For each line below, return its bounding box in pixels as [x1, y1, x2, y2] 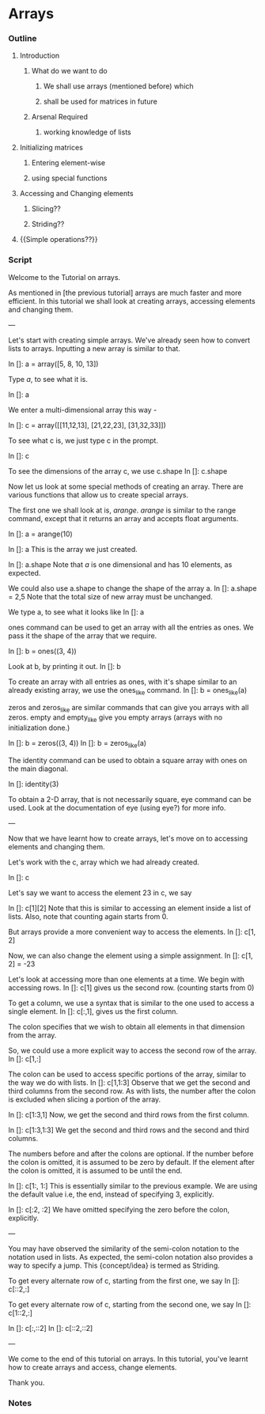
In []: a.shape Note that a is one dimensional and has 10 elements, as [8, 559, 233, 569]
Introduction [19, 51, 60, 60]
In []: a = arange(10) [8, 529, 73, 539]
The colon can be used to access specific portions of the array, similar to [8, 1069, 247, 1079]
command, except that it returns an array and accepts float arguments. [8, 513, 239, 523]
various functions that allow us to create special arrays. [8, 490, 188, 499]
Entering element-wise [31, 158, 106, 168]
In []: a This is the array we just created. [8, 544, 138, 554]
